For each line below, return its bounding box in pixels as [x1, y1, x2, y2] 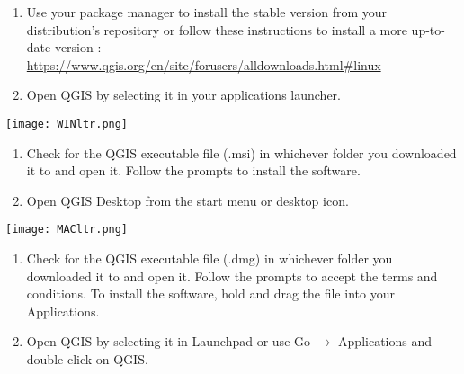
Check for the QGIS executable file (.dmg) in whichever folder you [26, 249, 393, 268]
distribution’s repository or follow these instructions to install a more [26, 20, 407, 39]
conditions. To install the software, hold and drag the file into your [26, 284, 395, 303]
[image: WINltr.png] [5, 117, 129, 130]
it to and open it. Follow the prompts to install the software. [26, 161, 361, 180]
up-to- [411, 20, 445, 39]
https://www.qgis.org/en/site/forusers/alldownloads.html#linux [26, 55, 381, 74]
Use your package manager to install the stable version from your [26, 3, 388, 21]
